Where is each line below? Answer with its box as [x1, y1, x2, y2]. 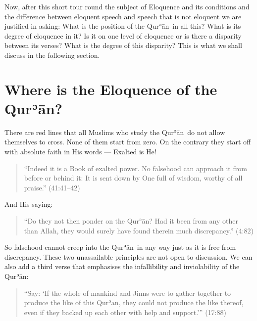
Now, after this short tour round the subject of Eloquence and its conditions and [4, 1, 250, 11]
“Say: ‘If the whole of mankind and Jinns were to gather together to [24, 287, 231, 298]
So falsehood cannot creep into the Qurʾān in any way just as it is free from [4, 242, 236, 252]
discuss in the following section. [4, 49, 100, 60]
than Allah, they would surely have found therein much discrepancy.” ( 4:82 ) [24, 225, 254, 235]
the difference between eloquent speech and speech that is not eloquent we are [4, 11, 242, 21]
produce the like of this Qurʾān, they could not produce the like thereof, [24, 297, 244, 308]
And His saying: [4, 199, 53, 209]
